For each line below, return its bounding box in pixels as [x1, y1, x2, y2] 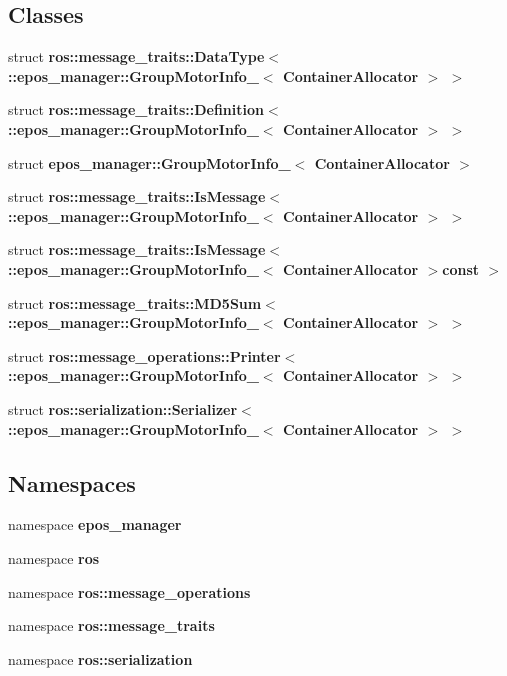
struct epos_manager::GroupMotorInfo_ [8, 152, 291, 173]
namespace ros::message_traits [8, 615, 215, 636]
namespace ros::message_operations [8, 581, 251, 602]
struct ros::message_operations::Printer [8, 345, 281, 366]
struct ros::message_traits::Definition [8, 99, 264, 120]
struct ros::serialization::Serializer [8, 398, 238, 419]
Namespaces [8, 467, 136, 498]
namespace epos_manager [8, 514, 182, 535]
